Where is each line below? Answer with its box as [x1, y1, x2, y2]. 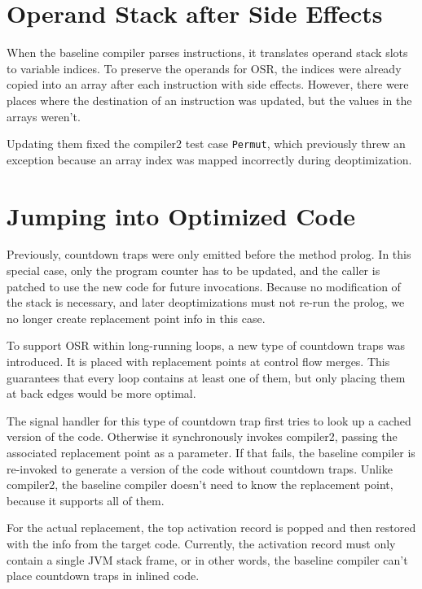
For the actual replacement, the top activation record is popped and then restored [7, 519, 416, 536]
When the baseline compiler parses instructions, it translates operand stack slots [7, 44, 408, 61]
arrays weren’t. [7, 107, 81, 124]
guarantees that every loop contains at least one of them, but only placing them [7, 369, 406, 386]
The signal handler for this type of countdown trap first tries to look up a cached [7, 412, 411, 429]
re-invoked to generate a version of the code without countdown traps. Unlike [7, 460, 393, 477]
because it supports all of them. [7, 491, 165, 508]
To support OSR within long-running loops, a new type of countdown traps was [7, 337, 406, 354]
